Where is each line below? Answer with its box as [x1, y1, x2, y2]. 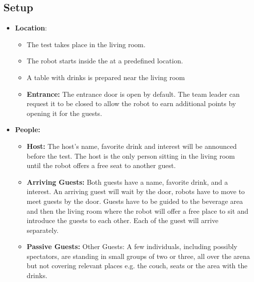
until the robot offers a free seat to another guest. [26, 160, 176, 170]
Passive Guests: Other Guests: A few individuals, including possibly [26, 241, 237, 252]
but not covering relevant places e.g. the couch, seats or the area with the [26, 260, 248, 271]
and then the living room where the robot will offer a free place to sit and [26, 205, 249, 216]
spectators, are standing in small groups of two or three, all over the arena [26, 251, 250, 261]
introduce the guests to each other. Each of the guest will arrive [26, 215, 219, 226]
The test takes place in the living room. [26, 39, 146, 49]
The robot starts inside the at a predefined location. [26, 56, 183, 66]
